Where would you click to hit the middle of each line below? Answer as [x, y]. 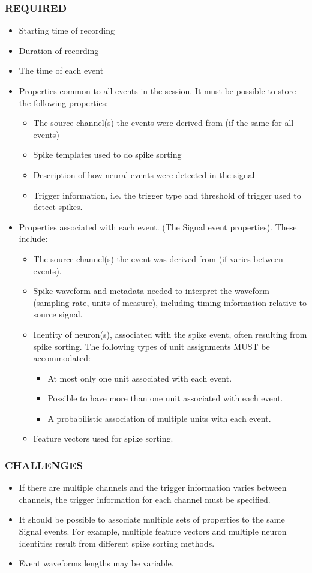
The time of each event [61, 70]
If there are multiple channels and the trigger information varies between [153, 487]
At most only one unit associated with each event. [140, 378]
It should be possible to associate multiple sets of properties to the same [152, 519]
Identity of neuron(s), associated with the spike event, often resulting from [170, 334]
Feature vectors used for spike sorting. [103, 438]
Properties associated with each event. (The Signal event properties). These [158, 226]
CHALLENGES [44, 465]
